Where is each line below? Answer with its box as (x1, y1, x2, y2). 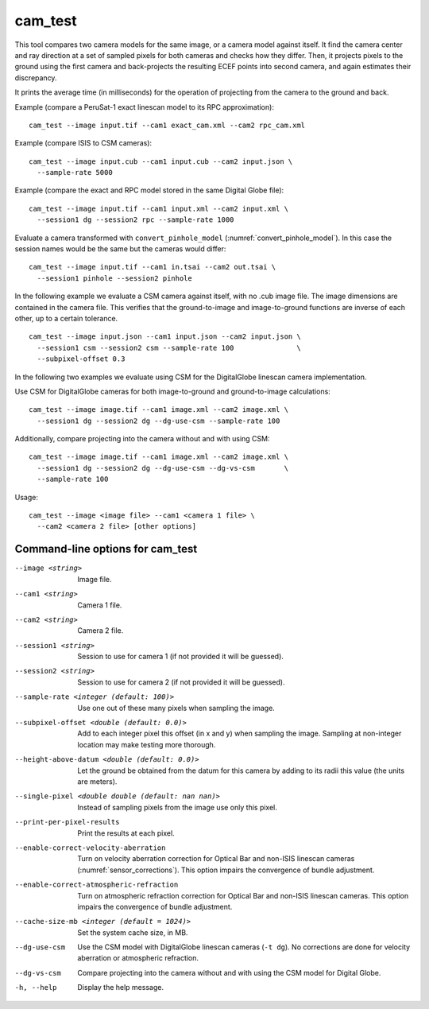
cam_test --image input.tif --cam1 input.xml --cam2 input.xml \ (29, 204, 289, 213)
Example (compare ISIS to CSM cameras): (14, 138, 153, 148)
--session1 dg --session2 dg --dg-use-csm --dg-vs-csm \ (37, 464, 289, 472)
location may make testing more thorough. (77, 739, 216, 749)
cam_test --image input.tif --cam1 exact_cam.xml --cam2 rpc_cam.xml (29, 120, 306, 130)
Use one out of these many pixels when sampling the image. (77, 703, 276, 712)
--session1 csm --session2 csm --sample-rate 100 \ (37, 343, 301, 352)
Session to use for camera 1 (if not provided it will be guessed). (77, 652, 284, 662)
